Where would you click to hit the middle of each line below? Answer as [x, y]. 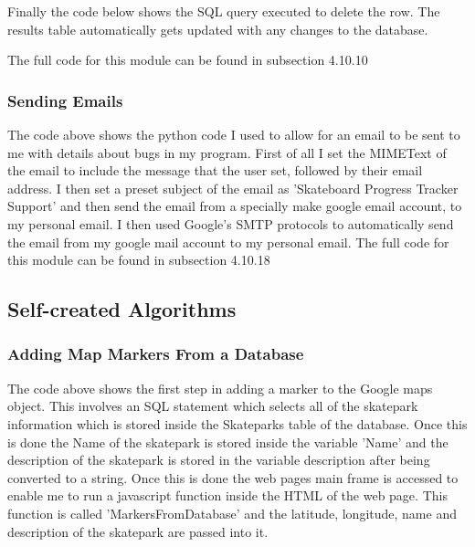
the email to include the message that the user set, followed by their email [215, 170]
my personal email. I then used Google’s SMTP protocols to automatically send [231, 223]
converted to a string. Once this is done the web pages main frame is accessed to [233, 477]
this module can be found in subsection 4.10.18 [139, 260]
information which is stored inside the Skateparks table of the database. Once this [237, 423]
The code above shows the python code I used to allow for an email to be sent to [234, 134]
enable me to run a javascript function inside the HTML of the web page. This [227, 495]
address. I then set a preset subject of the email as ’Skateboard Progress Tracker [233, 188]
